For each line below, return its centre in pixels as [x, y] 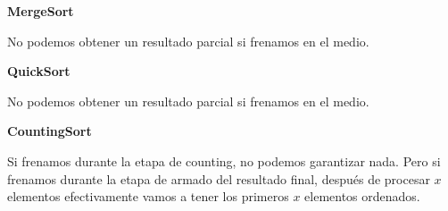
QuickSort [39, 71]
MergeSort [41, 11]
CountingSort [50, 131]
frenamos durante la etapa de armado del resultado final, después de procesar [219, 178]
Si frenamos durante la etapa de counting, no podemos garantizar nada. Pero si [224, 160]
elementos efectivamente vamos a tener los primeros [148, 196]
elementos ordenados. [362, 196]
